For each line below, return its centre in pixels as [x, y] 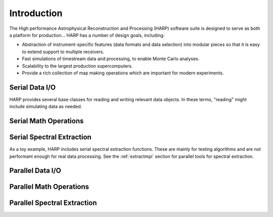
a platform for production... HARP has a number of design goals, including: [87, 35]
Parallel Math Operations [49, 187]
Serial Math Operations [47, 121]
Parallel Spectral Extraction [53, 203]
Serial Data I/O [32, 87]
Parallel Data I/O [35, 171]
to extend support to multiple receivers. [63, 52]
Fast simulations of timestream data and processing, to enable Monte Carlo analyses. [111, 59]
